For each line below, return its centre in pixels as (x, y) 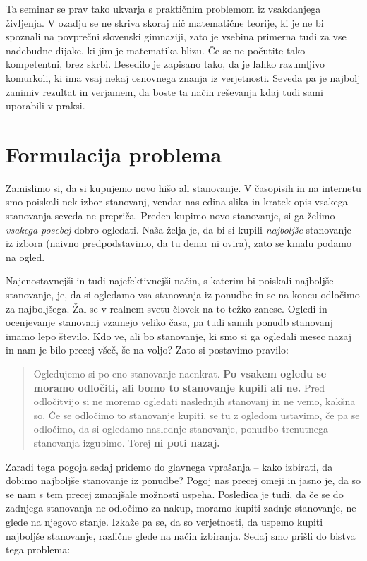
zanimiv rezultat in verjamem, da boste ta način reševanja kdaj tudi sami (164, 91)
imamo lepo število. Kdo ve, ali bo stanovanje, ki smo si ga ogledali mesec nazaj (179, 336)
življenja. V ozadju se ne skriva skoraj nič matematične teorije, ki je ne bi (165, 22)
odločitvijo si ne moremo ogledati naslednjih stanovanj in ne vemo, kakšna (194, 401)
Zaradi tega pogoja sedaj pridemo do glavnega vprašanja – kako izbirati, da (169, 466)
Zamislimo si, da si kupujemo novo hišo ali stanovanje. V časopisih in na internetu (183, 187)
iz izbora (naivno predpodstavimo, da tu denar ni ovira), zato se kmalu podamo (179, 243)
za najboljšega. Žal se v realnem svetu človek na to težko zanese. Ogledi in (167, 308)
